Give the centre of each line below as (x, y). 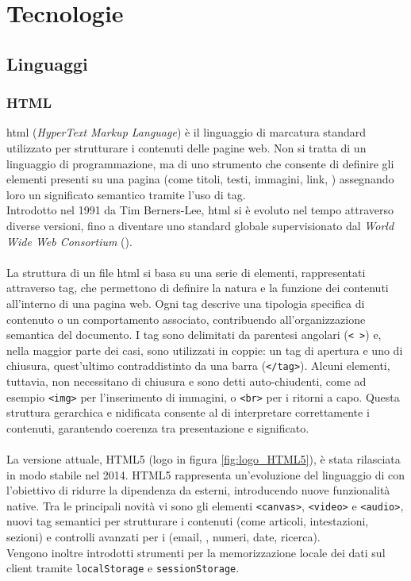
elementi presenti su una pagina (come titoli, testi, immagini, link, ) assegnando (200, 179)
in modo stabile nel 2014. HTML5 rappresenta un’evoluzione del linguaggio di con (206, 474)
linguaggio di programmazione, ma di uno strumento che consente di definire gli (200, 163)
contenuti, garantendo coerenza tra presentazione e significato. (158, 427)
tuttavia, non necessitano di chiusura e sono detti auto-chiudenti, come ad (186, 381)
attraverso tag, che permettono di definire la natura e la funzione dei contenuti (198, 288)
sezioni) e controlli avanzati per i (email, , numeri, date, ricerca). (163, 537)
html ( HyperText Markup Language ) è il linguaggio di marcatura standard (186, 132)
